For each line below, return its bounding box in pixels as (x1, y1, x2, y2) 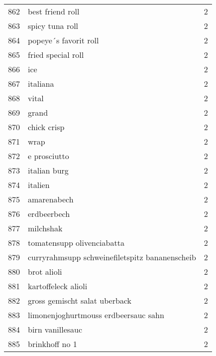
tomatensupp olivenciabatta (28, 237, 124, 248)
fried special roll (28, 49, 84, 60)
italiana (28, 78, 54, 89)
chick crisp (28, 121, 65, 133)
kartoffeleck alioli (28, 280, 88, 292)
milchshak (28, 222, 63, 234)
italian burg (28, 165, 69, 176)
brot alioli (28, 266, 62, 277)
